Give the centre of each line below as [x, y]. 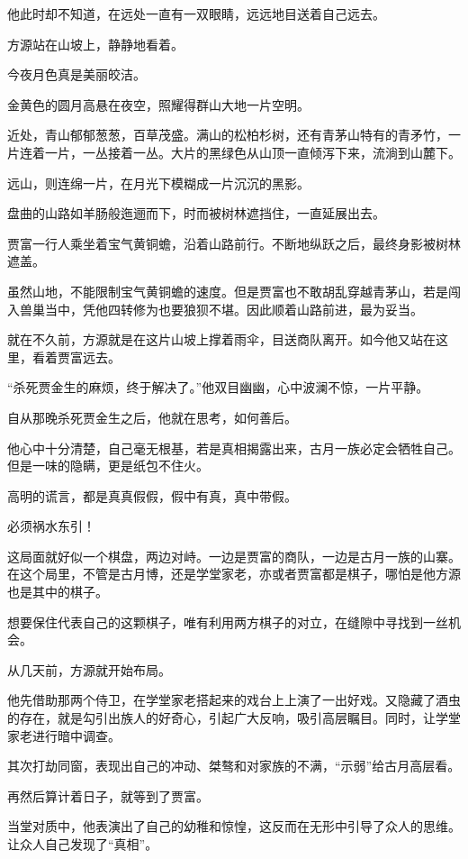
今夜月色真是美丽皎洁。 [76, 74]
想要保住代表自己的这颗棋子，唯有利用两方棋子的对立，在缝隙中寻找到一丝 [228, 621]
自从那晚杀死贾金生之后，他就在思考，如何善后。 [152, 417]
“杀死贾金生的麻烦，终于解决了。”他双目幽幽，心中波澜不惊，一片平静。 [218, 387]
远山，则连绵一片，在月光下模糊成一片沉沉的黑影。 [158, 183]
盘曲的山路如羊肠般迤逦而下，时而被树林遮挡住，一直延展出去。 [196, 213]
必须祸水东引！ [51, 526]
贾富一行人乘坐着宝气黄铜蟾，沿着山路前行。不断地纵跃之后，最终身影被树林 [234, 243]
